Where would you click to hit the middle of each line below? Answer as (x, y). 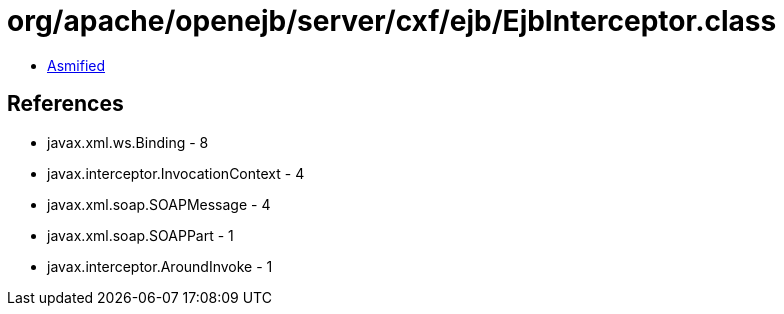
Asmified (76, 65)
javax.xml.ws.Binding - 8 (128, 142)
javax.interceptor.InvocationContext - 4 (176, 173)
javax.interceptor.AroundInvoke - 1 (160, 266)
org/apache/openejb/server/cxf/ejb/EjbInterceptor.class (392, 21)
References (65, 104)
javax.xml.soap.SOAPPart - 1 (140, 235)
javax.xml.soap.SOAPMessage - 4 (159, 204)
